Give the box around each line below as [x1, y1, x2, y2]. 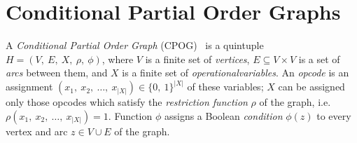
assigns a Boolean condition [164, 108, 283, 123]
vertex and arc [6, 123, 68, 138]
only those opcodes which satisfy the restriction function [6, 95, 248, 109]
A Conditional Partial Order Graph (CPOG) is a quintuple [6, 38, 264, 53]
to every [316, 108, 351, 123]
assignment [6, 79, 53, 94]
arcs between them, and [6, 65, 108, 80]
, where [101, 51, 134, 66]
